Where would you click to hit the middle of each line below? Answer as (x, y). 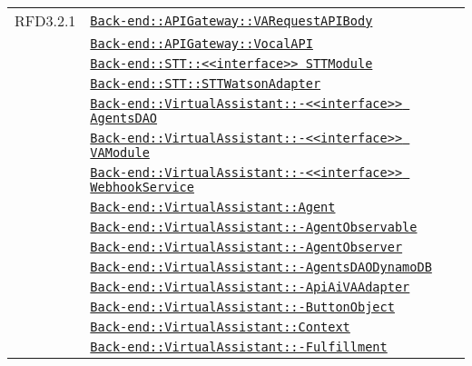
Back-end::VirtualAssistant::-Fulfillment (239, 347)
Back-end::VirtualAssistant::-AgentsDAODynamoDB (261, 267)
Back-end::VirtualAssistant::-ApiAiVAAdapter (250, 287)
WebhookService (142, 187)
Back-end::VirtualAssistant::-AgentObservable (254, 227)
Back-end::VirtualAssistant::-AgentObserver (246, 247)
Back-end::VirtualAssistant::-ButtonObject (242, 307)
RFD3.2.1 (45, 20)
